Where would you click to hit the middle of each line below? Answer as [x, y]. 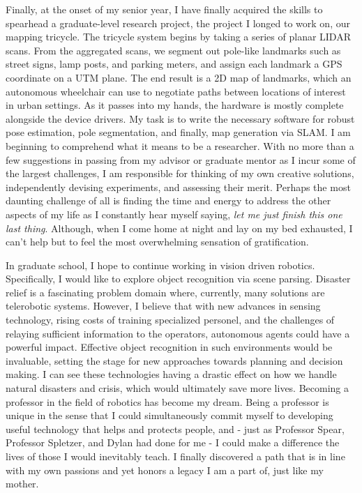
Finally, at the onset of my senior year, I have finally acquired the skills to [164, 9]
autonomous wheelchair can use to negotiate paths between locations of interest [176, 91]
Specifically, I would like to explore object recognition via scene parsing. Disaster [178, 279]
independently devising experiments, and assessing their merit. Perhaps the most [178, 187]
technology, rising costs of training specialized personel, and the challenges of [170, 320]
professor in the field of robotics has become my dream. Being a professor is [167, 401]
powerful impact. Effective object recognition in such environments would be [169, 347]
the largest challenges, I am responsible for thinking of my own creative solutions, [180, 173]
